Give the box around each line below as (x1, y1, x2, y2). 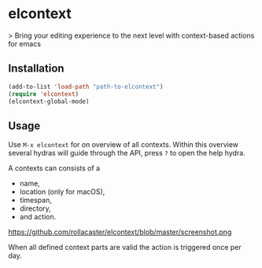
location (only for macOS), (19, 187, 105, 196)
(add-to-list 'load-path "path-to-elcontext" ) (8, 83, 164, 90)
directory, (19, 204, 51, 213)
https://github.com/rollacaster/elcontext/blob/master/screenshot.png (8, 227, 232, 237)
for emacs (8, 39, 42, 48)
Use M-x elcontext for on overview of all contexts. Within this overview (8, 140, 238, 149)
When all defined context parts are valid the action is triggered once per (8, 243, 242, 252)
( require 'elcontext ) (8, 90, 79, 98)
